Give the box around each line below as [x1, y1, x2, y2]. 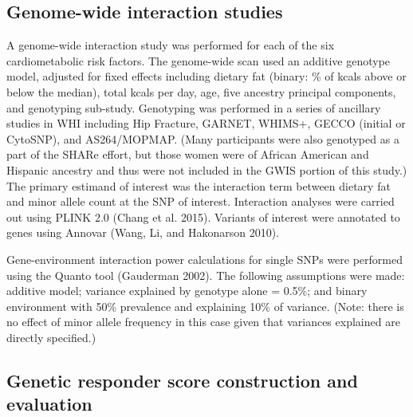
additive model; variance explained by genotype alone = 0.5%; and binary [6, 282, 368, 299]
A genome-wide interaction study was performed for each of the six [6, 37, 335, 53]
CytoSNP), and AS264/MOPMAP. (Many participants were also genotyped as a [6, 130, 399, 147]
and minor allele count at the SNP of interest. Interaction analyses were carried [6, 193, 395, 210]
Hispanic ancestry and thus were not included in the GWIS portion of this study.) [6, 161, 407, 178]
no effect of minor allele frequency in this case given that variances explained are [6, 313, 400, 330]
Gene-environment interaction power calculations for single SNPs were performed [6, 250, 403, 267]
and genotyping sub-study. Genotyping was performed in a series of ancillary [6, 99, 381, 116]
